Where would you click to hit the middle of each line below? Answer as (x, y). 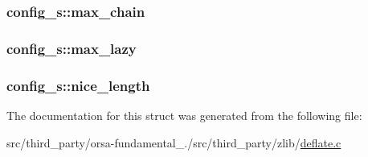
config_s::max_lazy (72, 48)
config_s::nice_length (78, 85)
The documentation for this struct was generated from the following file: (184, 115)
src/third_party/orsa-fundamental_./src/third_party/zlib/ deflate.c (174, 142)
